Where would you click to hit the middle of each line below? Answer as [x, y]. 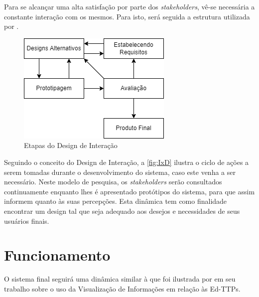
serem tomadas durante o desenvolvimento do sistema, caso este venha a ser [120, 172]
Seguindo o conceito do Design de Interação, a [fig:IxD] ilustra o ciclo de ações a [127, 162]
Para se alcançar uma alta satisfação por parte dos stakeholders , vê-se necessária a [129, 6]
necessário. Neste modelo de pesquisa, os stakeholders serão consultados [113, 182]
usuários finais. [27, 221]
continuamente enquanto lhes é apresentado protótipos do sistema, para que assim [129, 191]
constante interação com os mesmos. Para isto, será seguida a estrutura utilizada [127, 16]
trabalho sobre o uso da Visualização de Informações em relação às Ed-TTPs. [122, 288]
